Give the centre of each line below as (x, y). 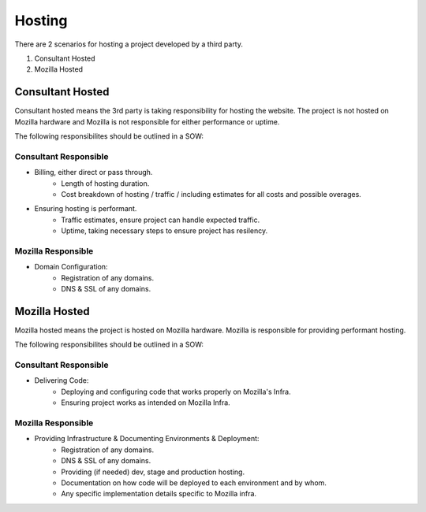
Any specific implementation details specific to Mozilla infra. (159, 494)
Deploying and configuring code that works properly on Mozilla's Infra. (176, 391)
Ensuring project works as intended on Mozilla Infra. (146, 403)
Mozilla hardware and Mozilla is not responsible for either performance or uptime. (147, 121)
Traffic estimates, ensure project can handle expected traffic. (161, 220)
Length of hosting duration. (105, 183)
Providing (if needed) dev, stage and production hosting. (153, 472)
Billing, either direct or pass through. (93, 173)
